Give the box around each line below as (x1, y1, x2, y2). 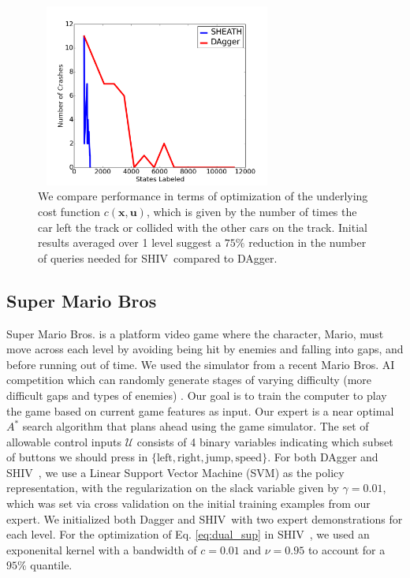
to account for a (307, 541, 386, 557)
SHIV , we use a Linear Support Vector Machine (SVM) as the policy (6, 464, 345, 480)
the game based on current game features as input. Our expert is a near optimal (6, 402, 394, 419)
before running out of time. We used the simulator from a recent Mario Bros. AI (6, 356, 395, 372)
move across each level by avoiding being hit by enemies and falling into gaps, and (6, 341, 404, 357)
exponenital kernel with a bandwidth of (6, 541, 197, 557)
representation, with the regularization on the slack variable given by (6, 479, 339, 496)
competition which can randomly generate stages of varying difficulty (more (6, 371, 372, 388)
